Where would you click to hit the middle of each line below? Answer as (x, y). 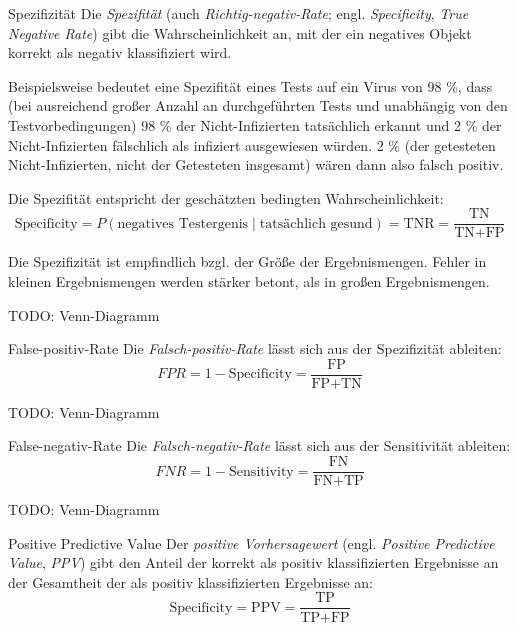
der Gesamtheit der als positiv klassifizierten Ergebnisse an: (190, 581)
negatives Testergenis (183, 223)
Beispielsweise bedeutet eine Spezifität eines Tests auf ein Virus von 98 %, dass (250, 85)
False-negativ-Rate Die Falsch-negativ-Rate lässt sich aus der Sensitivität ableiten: (259, 445)
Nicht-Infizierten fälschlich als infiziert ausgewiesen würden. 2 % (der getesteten (252, 144)
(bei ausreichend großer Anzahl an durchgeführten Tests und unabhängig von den (258, 105)
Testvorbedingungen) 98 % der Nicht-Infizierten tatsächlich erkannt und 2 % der (255, 124)
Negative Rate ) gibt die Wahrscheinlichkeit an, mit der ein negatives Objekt (240, 32)
